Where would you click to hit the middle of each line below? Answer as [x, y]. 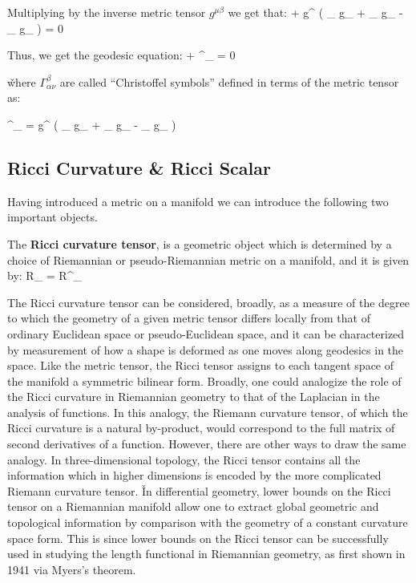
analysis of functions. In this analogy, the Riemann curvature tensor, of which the [208, 412]
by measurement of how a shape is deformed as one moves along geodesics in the [206, 349]
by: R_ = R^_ [44, 275]
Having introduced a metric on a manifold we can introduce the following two [198, 201]
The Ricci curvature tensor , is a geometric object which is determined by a [200, 243]
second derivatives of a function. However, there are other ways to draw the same [207, 444]
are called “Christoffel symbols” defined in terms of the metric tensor [229, 81]
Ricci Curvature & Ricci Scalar [139, 167]
